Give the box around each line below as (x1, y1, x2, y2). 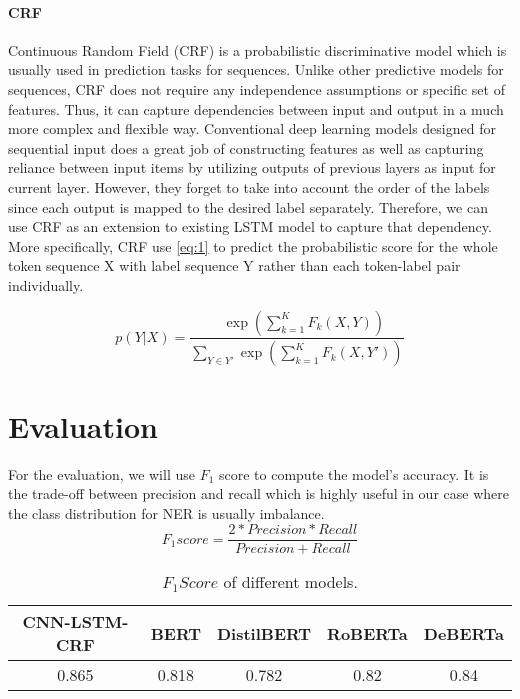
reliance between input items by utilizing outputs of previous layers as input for (8, 157, 496, 178)
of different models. (223, 570, 358, 594)
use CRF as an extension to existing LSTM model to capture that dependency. (8, 216, 492, 237)
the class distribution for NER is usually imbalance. (8, 502, 325, 523)
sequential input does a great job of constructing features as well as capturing (8, 137, 484, 158)
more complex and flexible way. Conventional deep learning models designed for (8, 118, 496, 139)
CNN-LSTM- (22, 610, 129, 634)
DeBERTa (423, 621, 504, 645)
